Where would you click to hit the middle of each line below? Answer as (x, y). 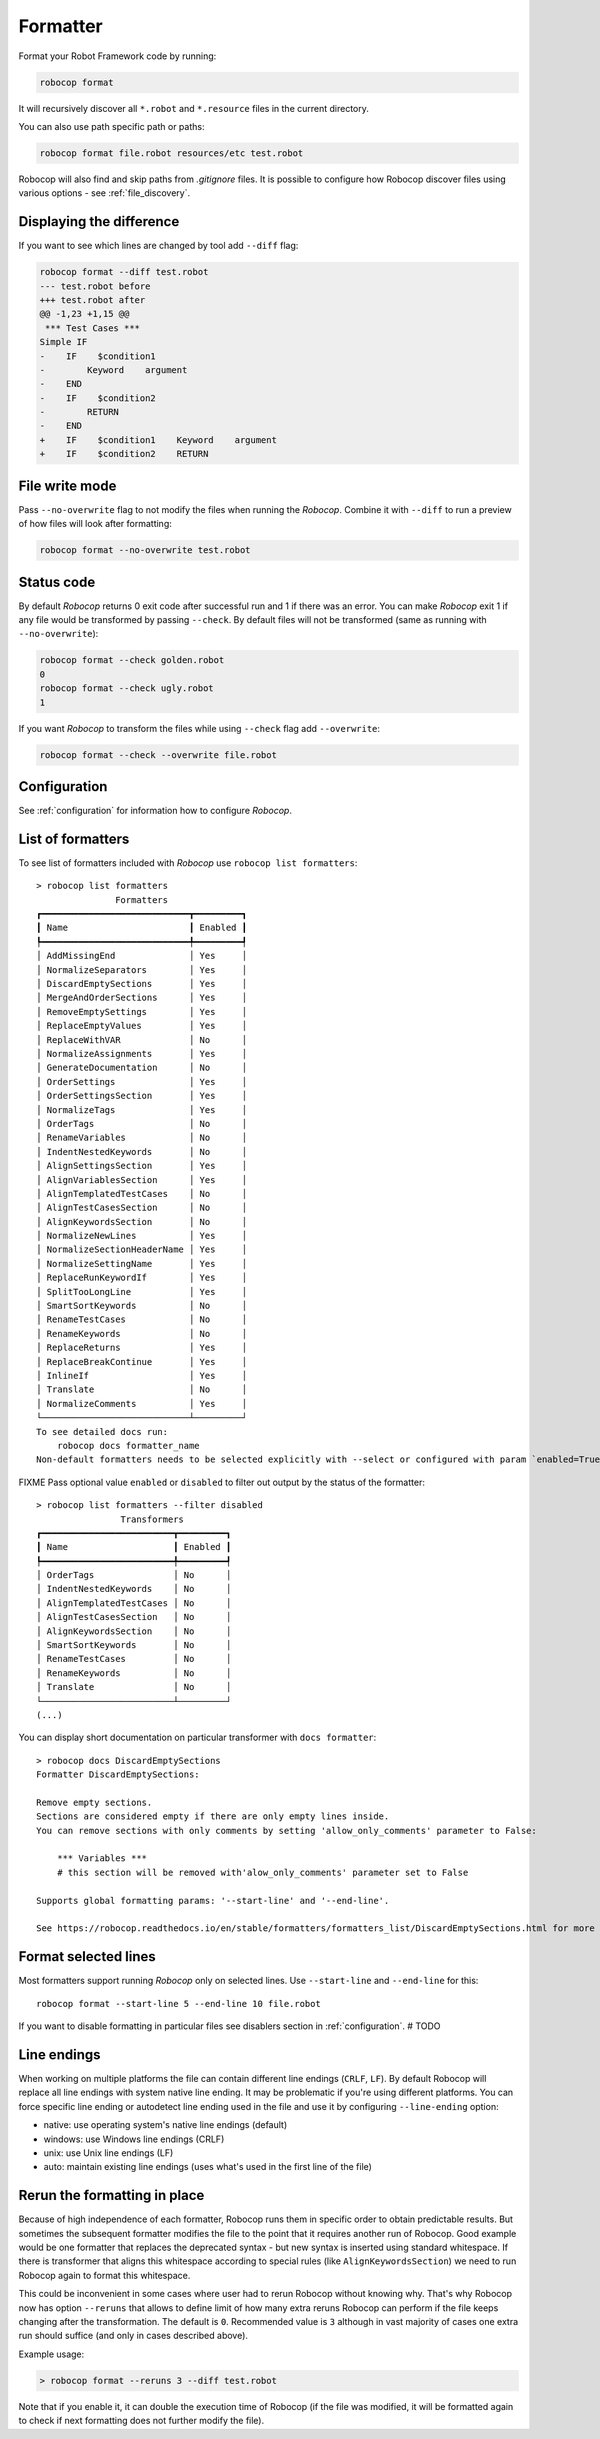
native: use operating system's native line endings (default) (165, 2125)
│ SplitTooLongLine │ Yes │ (142, 1291)
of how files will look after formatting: (95, 524)
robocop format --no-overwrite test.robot (145, 550)
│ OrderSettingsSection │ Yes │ (142, 1096)
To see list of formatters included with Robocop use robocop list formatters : (188, 862)
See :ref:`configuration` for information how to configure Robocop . (155, 811)
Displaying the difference (99, 221)
